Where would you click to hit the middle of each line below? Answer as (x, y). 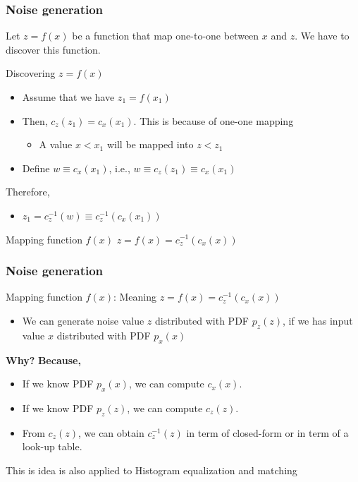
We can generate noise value (83, 320)
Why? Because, (43, 360)
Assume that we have (68, 97)
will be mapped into (150, 144)
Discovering (31, 73)
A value (56, 144)
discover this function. (53, 49)
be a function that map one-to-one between (166, 36)
